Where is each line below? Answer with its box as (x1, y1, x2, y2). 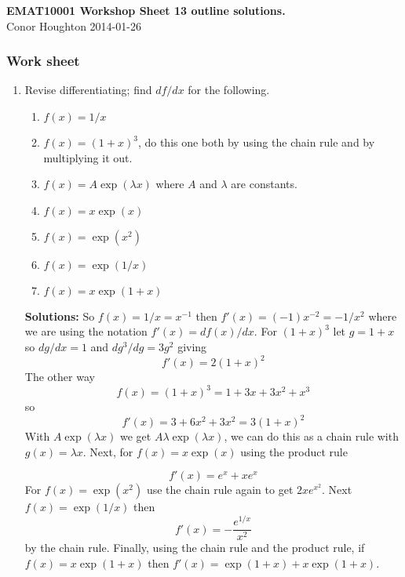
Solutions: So (24, 307, 95, 324)
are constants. (231, 176, 297, 192)
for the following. (188, 82, 270, 98)
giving (177, 338, 207, 354)
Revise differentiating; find (24, 82, 152, 98)
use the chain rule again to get (146, 481, 294, 498)
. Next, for (82, 443, 133, 459)
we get (119, 428, 151, 445)
